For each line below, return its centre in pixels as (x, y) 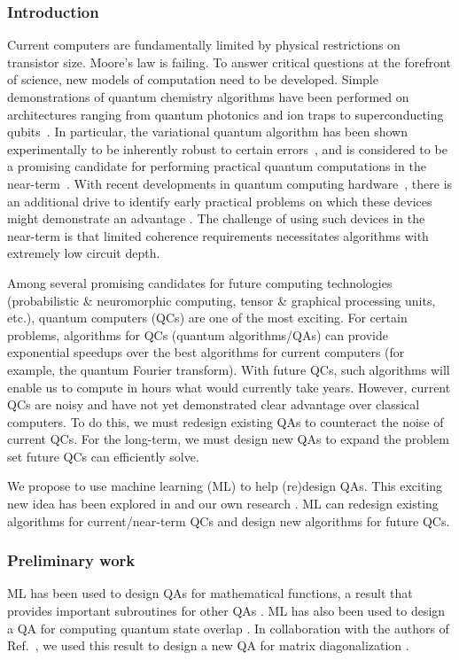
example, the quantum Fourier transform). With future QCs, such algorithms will (229, 369)
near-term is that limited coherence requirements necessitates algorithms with (218, 235)
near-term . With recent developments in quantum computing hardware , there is (230, 183)
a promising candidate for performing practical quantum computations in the (217, 166)
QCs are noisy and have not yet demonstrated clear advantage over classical (214, 404)
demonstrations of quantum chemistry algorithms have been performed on (208, 97)
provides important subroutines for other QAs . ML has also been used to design (226, 611)
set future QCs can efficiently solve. (103, 456)
